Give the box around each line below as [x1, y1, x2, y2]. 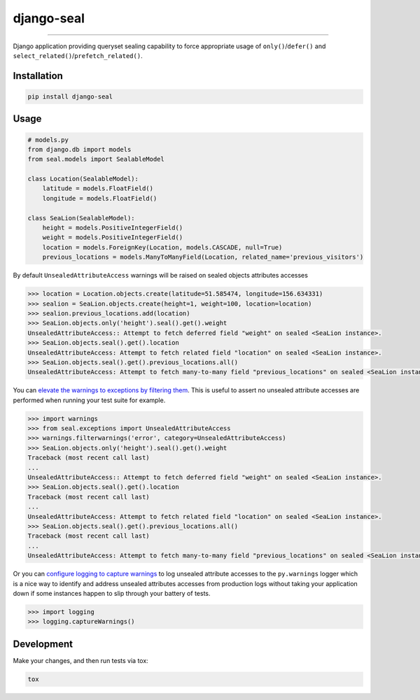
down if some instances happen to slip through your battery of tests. [13, 589, 211, 597]
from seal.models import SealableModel [27, 155, 164, 164]
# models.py [27, 136, 69, 143]
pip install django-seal [27, 92, 113, 101]
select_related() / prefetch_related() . [13, 51, 143, 59]
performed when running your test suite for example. [13, 396, 166, 404]
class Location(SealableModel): [27, 175, 139, 183]
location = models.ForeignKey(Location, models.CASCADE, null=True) [42, 243, 283, 251]
